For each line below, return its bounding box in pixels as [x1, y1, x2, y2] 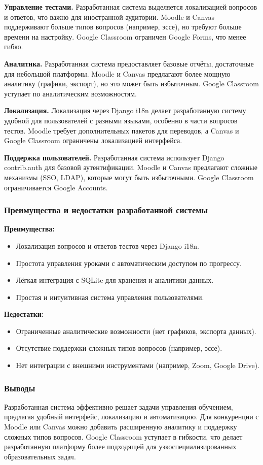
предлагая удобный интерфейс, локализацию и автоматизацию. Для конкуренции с [4, 411, 259, 422]
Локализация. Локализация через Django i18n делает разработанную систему [4, 105, 246, 116]
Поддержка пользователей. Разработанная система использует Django [4, 152, 224, 162]
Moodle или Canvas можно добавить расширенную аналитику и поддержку [4, 421, 237, 432]
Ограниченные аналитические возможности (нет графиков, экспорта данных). [16, 325, 256, 336]
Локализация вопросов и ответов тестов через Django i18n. [16, 240, 199, 251]
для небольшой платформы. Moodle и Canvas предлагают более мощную [4, 68, 231, 79]
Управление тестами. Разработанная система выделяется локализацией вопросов [4, 2, 257, 12]
